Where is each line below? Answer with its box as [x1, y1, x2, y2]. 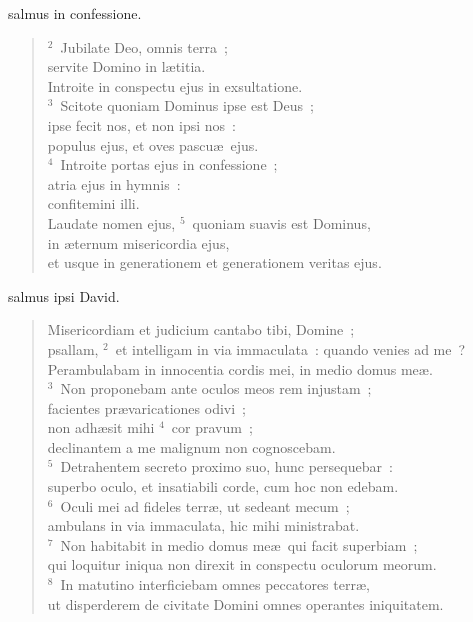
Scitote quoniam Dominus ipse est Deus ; [60, 95, 314, 116]
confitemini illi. [47, 193, 140, 214]
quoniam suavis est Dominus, [192, 212, 371, 233]
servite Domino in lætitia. [47, 56, 206, 77]
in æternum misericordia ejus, [47, 232, 230, 253]
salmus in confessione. [8, 3, 142, 23]
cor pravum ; [171, 417, 253, 438]
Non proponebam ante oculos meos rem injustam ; [60, 378, 372, 399]
